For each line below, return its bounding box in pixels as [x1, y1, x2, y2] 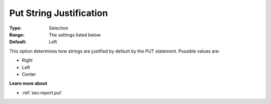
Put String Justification [9, 7, 108, 18]
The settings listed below [49, 31, 101, 37]
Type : [9, 25, 22, 31]
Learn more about [9, 80, 48, 86]
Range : [9, 31, 25, 37]
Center [22, 71, 36, 77]
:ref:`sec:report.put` [22, 89, 63, 95]
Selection [49, 25, 69, 31]
